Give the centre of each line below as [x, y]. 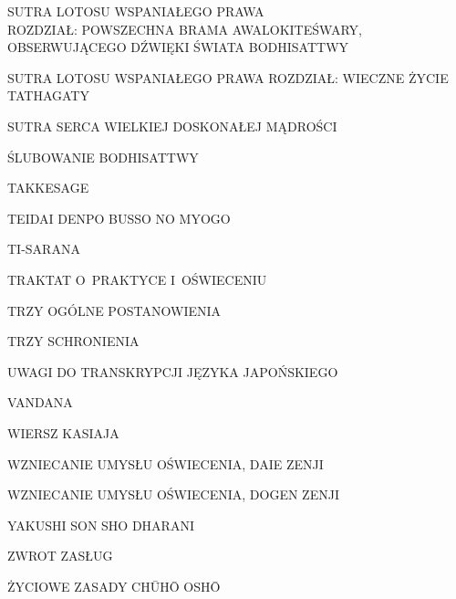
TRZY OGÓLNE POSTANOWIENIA [114, 310]
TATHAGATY [48, 95]
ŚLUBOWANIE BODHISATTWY [103, 157]
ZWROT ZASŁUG [60, 556]
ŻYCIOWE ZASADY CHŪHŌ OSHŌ [114, 586]
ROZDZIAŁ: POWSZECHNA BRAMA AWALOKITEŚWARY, [185, 29]
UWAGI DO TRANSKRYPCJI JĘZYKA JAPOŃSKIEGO [173, 371]
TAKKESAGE [48, 188]
